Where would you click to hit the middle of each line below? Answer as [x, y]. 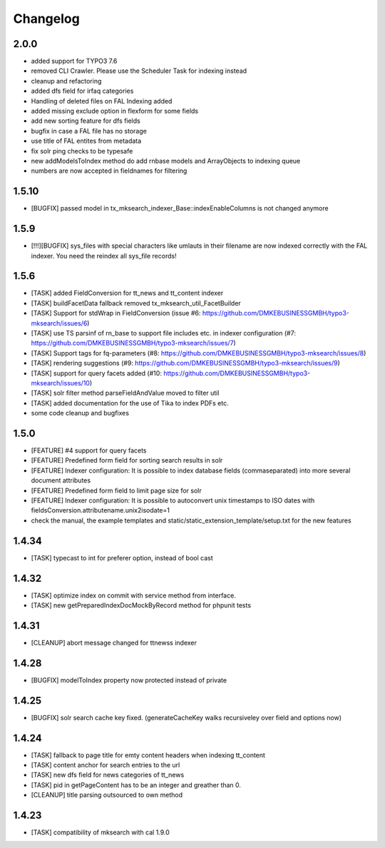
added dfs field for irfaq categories [82, 91]
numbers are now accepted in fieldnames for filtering [109, 171]
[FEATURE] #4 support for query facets [89, 450]
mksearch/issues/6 [59, 323]
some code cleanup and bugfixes [80, 413]
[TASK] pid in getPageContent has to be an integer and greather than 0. [136, 784]
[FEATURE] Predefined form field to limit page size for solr [117, 490]
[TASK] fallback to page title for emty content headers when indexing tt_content [148, 755]
